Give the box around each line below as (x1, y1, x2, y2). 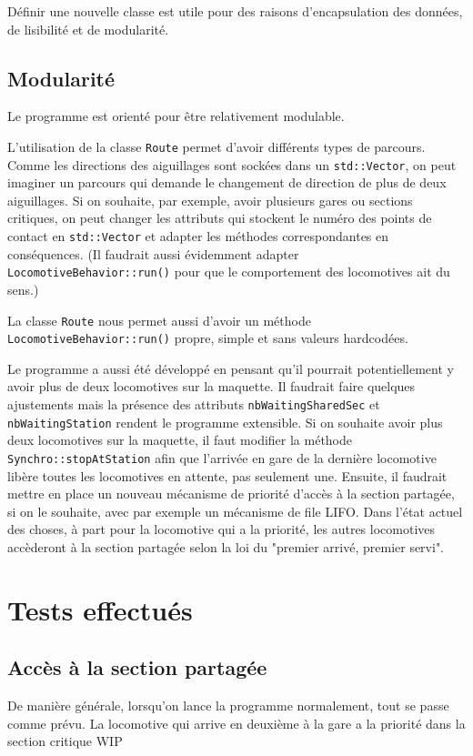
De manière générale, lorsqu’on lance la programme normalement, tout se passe (7, 696, 449, 715)
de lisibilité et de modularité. (7, 19, 169, 38)
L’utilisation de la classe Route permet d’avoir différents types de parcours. (7, 136, 426, 156)
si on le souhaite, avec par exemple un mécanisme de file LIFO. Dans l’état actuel (7, 501, 463, 520)
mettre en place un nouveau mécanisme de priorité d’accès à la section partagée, (7, 484, 455, 503)
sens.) (7, 279, 39, 298)
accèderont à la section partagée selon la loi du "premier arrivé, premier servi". (7, 538, 445, 557)
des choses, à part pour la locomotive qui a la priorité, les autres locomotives (7, 519, 436, 539)
